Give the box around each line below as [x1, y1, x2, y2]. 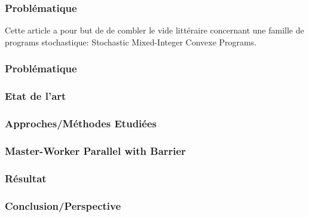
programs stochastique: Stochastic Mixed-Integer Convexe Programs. [5, 35, 257, 48]
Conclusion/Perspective [5, 198, 121, 213]
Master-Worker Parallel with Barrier [5, 143, 186, 158]
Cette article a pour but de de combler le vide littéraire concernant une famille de [5, 24, 304, 36]
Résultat [5, 170, 47, 185]
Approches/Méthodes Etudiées [5, 116, 157, 131]
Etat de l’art [5, 88, 66, 103]
